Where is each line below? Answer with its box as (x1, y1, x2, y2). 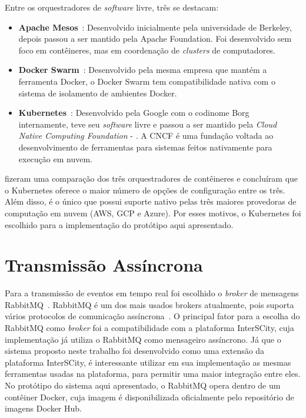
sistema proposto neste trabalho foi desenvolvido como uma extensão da (5, 345, 265, 357)
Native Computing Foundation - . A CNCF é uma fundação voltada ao (18, 129, 274, 142)
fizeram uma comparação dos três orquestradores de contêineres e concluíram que (5, 172, 298, 185)
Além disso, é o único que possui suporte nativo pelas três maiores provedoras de (5, 195, 297, 208)
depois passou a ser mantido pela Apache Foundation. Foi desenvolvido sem (18, 32, 292, 45)
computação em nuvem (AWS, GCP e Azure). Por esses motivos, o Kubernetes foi (5, 206, 301, 219)
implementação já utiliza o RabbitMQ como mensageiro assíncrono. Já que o (5, 333, 281, 345)
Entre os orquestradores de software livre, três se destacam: (5, 1, 219, 13)
